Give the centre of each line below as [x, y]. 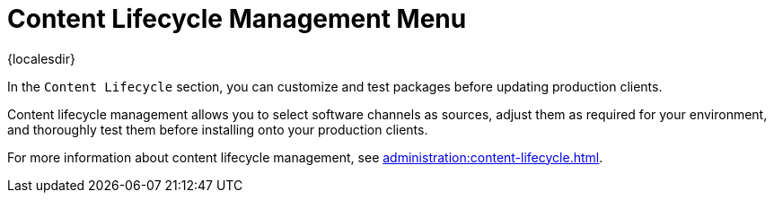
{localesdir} [41, 58]
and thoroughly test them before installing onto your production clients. [218, 129]
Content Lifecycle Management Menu [237, 19]
